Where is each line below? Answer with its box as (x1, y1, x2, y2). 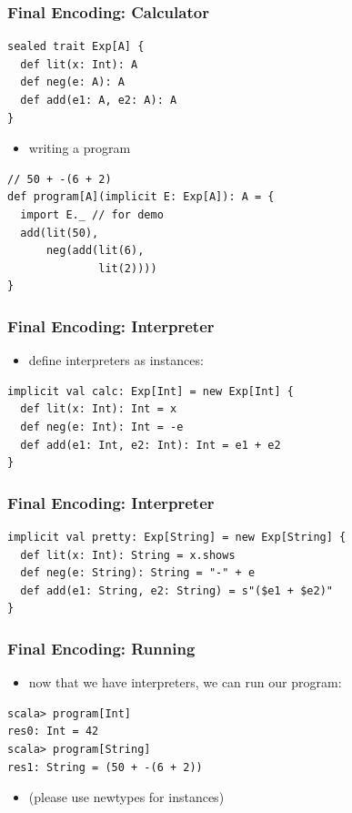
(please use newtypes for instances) (28, 788, 225, 807)
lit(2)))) (98, 261, 157, 275)
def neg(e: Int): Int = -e (20, 420, 184, 433)
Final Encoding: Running (7, 636, 196, 659)
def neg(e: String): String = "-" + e (20, 566, 256, 580)
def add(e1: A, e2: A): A (20, 94, 177, 107)
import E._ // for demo (20, 208, 164, 221)
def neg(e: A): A (20, 76, 125, 89)
